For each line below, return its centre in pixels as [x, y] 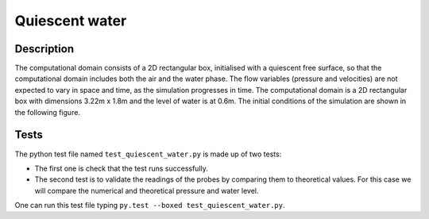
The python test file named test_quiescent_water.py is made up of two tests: [148, 154]
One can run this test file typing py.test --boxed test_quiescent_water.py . [150, 206]
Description [44, 49]
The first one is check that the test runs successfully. [121, 168]
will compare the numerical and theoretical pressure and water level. [147, 190]
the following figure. [48, 112]
